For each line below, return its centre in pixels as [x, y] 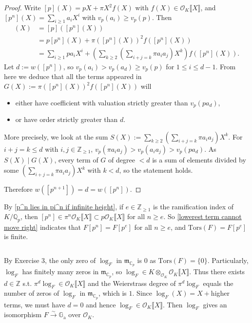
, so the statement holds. [156, 170]
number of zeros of [32, 293]
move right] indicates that [43, 227]
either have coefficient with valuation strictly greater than [102, 102]
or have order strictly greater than [67, 119]
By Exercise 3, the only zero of [50, 260]
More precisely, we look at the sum [56, 136]
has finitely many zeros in [60, 272]
